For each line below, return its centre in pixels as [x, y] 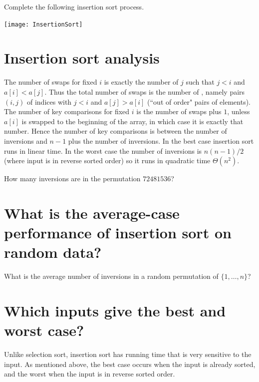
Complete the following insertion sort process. [74, 7]
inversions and [26, 140]
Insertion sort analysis [82, 58]
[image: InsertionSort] [43, 24]
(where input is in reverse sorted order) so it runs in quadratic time [107, 160]
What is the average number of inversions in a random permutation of [111, 276]
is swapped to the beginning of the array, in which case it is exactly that [132, 121]
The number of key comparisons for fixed [67, 111]
